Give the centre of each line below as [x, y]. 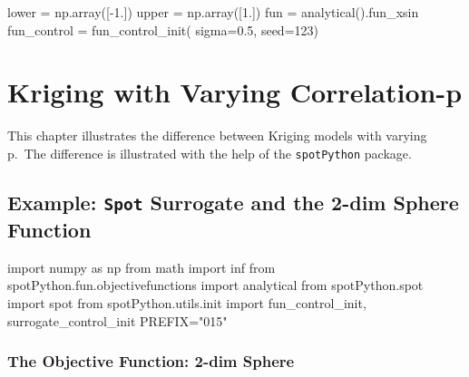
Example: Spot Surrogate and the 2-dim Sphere [233, 202]
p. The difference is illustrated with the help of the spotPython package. [210, 153]
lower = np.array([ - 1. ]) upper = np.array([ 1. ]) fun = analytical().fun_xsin [213, 12]
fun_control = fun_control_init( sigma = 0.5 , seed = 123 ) [163, 29]
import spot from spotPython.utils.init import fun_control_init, [187, 302]
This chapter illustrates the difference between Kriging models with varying [217, 135]
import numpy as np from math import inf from [142, 267]
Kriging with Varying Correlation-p [235, 92]
